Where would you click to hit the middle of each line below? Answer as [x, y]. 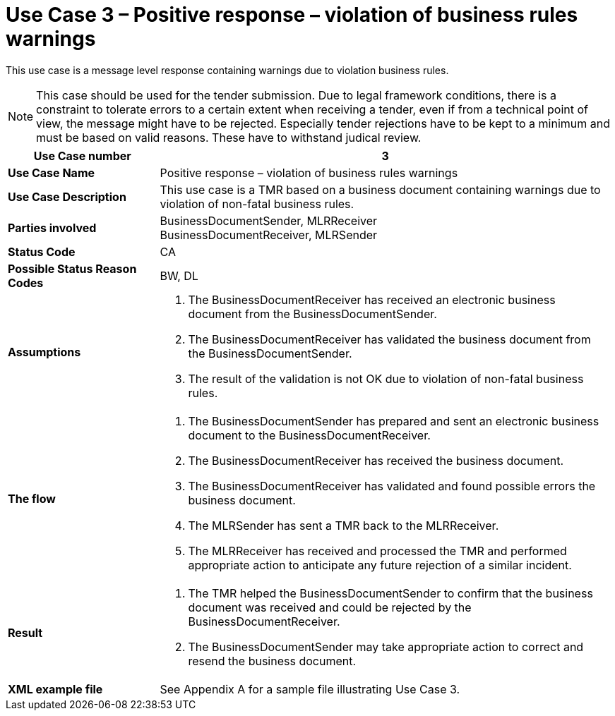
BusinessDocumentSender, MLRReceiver [269, 220]
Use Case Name [52, 172]
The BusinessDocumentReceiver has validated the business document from [389, 339]
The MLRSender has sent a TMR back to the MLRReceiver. [344, 525]
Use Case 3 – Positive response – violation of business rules [292, 15]
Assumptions [44, 352]
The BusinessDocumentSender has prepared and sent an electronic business [394, 421]
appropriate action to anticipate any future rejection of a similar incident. [380, 565]
